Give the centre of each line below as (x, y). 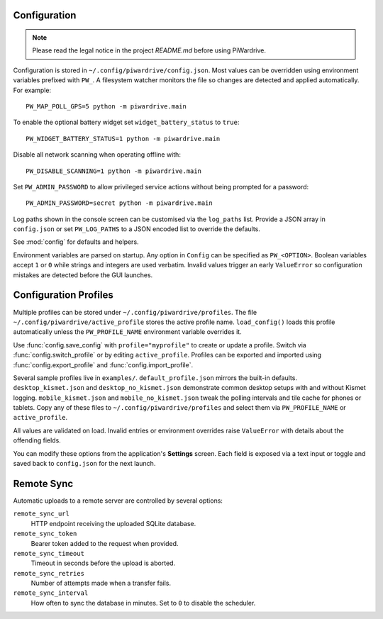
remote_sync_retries (49, 573)
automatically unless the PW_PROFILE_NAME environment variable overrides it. (127, 332)
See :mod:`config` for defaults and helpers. (76, 242)
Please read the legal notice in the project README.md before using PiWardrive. (149, 50)
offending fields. (37, 440)
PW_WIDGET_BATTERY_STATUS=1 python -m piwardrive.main (123, 139)
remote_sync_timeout (49, 553)
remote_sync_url (41, 514)
